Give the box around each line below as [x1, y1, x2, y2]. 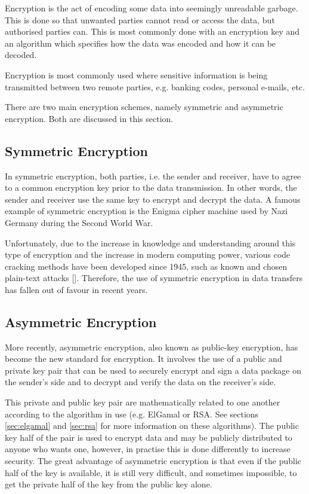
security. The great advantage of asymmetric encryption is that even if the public [5, 455, 301, 467]
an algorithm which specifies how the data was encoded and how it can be [5, 36, 276, 49]
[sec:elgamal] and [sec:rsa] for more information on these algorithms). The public [5, 419, 299, 432]
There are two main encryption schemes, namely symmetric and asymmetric [5, 100, 283, 113]
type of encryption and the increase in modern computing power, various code [5, 248, 291, 261]
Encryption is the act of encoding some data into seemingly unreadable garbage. [5, 2, 298, 14]
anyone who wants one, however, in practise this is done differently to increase [5, 443, 291, 455]
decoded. [5, 48, 37, 61]
